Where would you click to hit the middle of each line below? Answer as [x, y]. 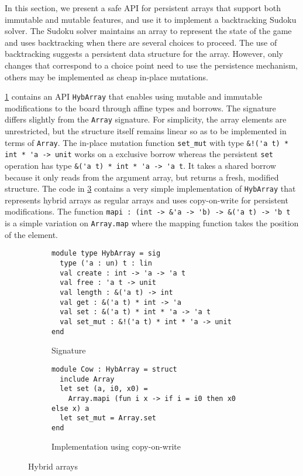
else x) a [70, 408]
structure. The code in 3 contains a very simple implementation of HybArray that [150, 188]
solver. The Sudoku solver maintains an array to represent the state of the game [148, 31]
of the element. [31, 234]
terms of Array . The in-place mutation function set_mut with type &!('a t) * [147, 142]
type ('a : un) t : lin [106, 263]
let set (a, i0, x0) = [104, 389]
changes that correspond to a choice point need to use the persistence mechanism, [151, 65]
